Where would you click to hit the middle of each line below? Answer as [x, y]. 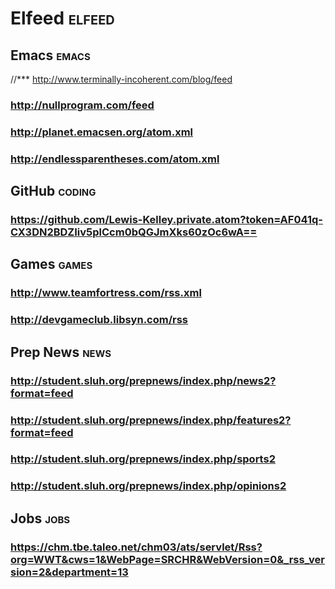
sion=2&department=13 [69, 572]
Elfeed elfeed [62, 18]
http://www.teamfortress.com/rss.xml [106, 293]
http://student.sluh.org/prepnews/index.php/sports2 [143, 459]
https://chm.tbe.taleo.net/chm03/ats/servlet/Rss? [136, 547]
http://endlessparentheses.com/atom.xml [115, 159]
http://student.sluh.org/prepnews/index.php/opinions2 [148, 486]
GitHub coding [53, 191]
